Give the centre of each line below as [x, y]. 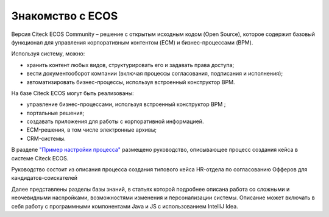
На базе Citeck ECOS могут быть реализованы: [73, 93]
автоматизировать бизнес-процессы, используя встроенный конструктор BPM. [131, 82]
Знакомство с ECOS [65, 16]
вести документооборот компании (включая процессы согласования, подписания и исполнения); [155, 74]
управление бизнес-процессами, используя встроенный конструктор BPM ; [126, 104]
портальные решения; [55, 113]
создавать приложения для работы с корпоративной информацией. [115, 121]
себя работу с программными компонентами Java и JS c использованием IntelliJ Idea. [125, 206]
